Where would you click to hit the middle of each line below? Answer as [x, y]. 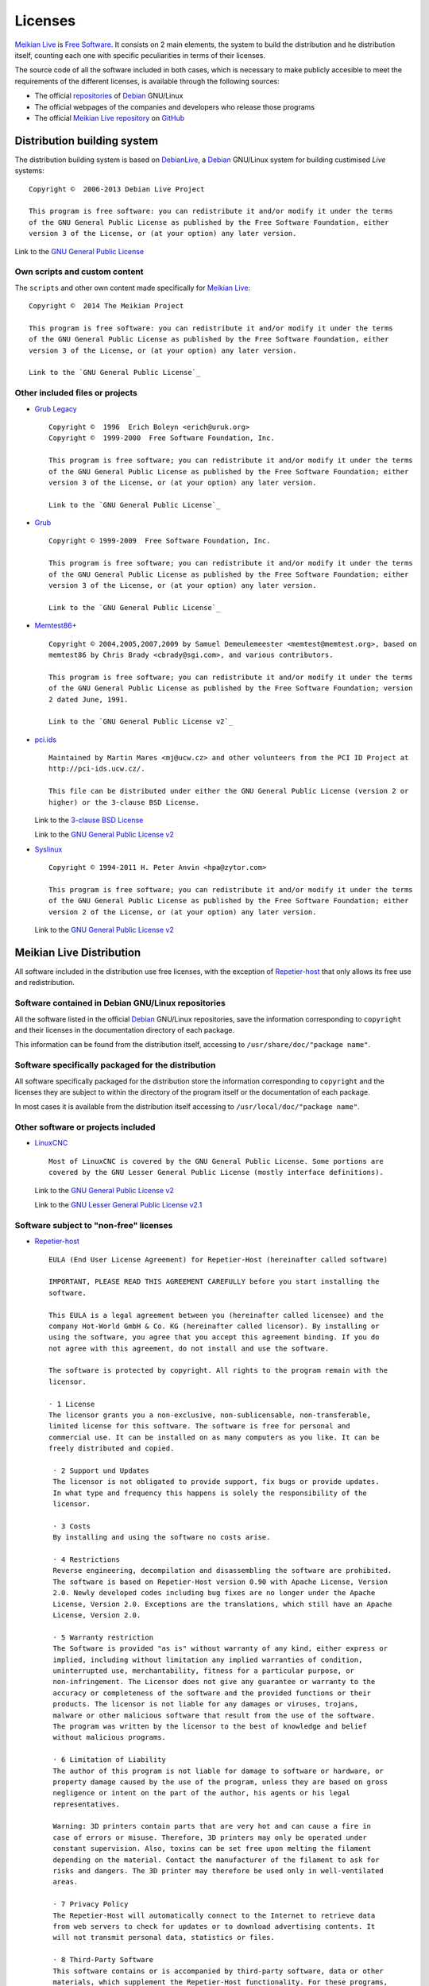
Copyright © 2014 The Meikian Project [106, 306]
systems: [29, 171]
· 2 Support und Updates [101, 1470]
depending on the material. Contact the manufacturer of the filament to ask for [216, 1860]
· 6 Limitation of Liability [110, 1760]
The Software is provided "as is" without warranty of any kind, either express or [220, 1649]
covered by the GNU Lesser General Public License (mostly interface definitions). [216, 1173]
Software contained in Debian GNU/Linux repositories [120, 1003]
